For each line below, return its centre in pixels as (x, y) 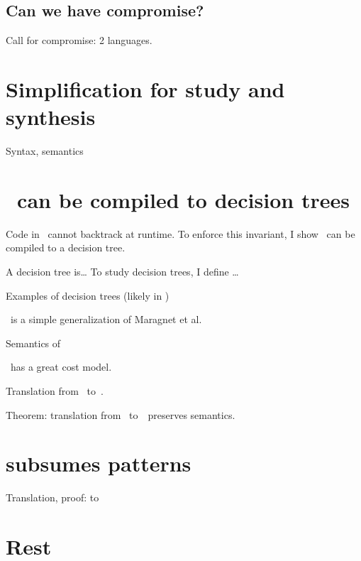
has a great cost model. (61, 367)
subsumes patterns (99, 463)
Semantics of (33, 343)
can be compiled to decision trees (183, 199)
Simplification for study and (145, 88)
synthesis (51, 117)
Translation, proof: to (52, 497)
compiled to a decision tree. (66, 247)
